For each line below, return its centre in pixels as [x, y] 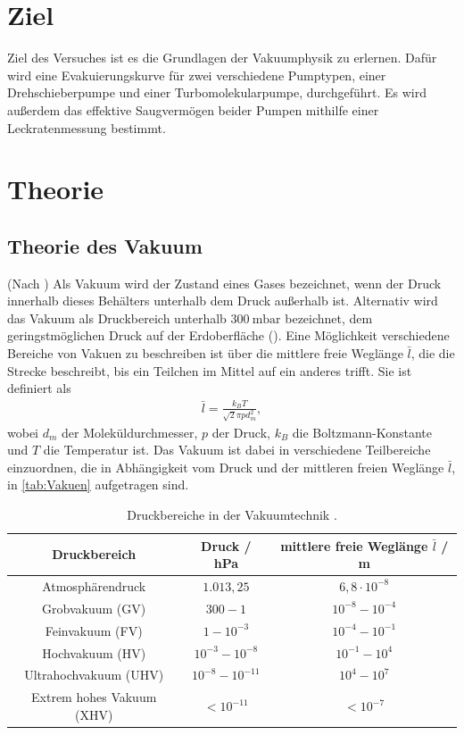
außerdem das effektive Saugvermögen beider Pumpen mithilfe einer [193, 109]
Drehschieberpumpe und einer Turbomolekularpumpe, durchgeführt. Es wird [217, 92]
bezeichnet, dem [329, 317]
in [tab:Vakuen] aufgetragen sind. [98, 484]
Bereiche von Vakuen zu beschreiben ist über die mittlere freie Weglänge [205, 353]
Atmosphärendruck [94, 585]
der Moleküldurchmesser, [130, 432]
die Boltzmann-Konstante [362, 432]
